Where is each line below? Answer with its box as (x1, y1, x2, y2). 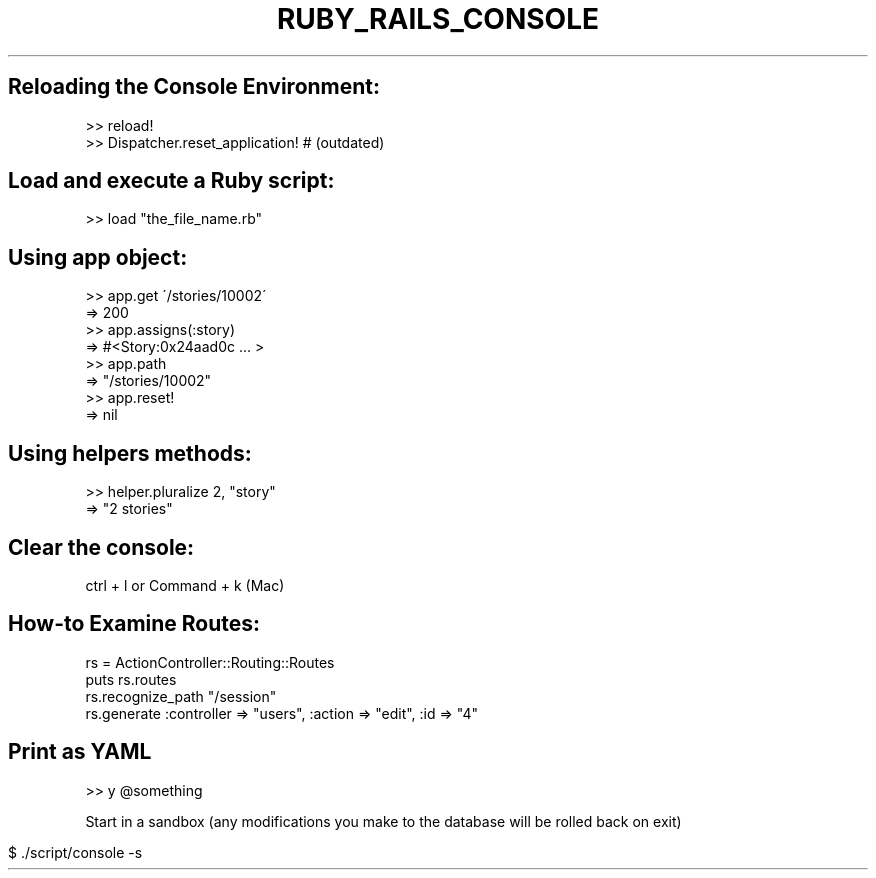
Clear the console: (8, 534, 195, 560)
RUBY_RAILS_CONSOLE (276, 2, 600, 36)
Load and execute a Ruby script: (8, 168, 335, 194)
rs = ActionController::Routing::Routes (85, 653, 335, 671)
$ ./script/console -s (8, 843, 143, 861)
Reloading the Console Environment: (8, 74, 381, 100)
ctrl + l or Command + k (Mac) (85, 576, 285, 594)
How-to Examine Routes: (8, 611, 261, 637)
